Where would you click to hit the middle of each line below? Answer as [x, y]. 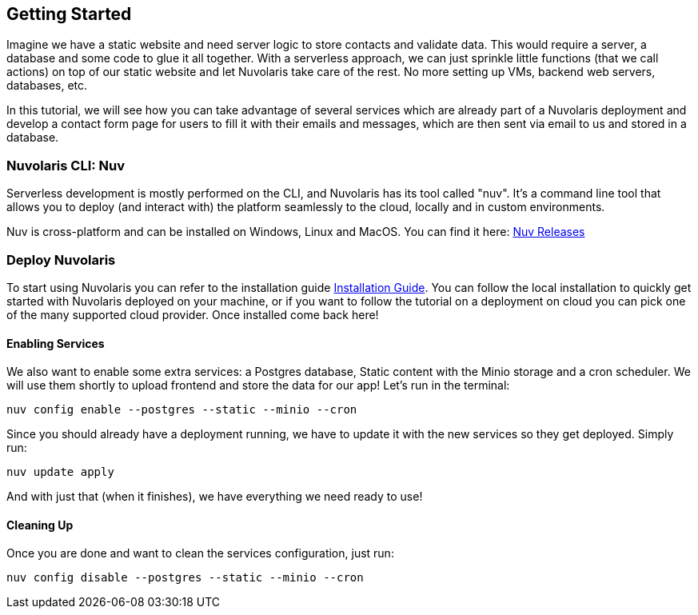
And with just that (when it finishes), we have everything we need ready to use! [215, 497]
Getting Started [69, 14]
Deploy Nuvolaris [61, 260]
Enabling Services [56, 343]
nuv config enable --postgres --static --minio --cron [182, 410]
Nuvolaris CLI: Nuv [66, 165]
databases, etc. [47, 86]
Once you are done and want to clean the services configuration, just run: [200, 553]
